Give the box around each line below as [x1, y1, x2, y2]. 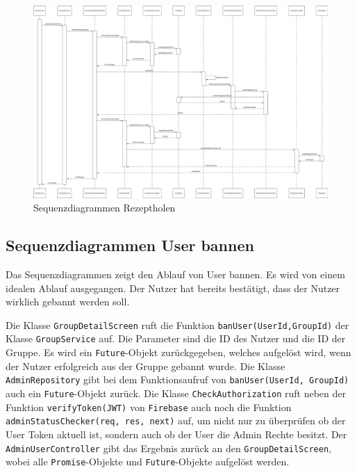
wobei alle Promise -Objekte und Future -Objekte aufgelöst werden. [6, 454, 290, 469]
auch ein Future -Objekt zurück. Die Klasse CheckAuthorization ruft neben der [6, 385, 347, 400]
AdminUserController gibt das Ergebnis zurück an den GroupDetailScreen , [6, 440, 331, 455]
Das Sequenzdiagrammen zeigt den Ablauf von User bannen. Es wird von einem [6, 266, 345, 281]
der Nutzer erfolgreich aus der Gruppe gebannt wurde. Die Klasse [6, 358, 285, 373]
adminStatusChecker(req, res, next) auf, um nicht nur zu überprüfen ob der [6, 413, 346, 428]
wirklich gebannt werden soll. [6, 294, 130, 309]
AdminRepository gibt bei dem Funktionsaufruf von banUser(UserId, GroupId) [6, 372, 349, 387]
